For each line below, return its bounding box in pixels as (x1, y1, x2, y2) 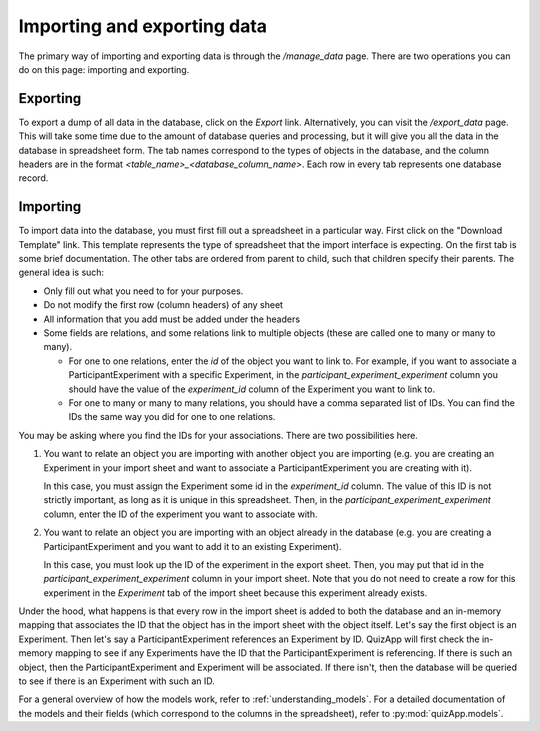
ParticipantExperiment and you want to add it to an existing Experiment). (43, 540, 342, 552)
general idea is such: (18, 266, 105, 279)
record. (18, 172, 49, 184)
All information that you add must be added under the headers (43, 313, 300, 325)
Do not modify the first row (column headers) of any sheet (43, 299, 284, 311)
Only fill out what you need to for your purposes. (43, 285, 244, 297)
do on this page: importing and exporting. (18, 63, 190, 75)
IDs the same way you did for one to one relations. (68, 411, 276, 423)
